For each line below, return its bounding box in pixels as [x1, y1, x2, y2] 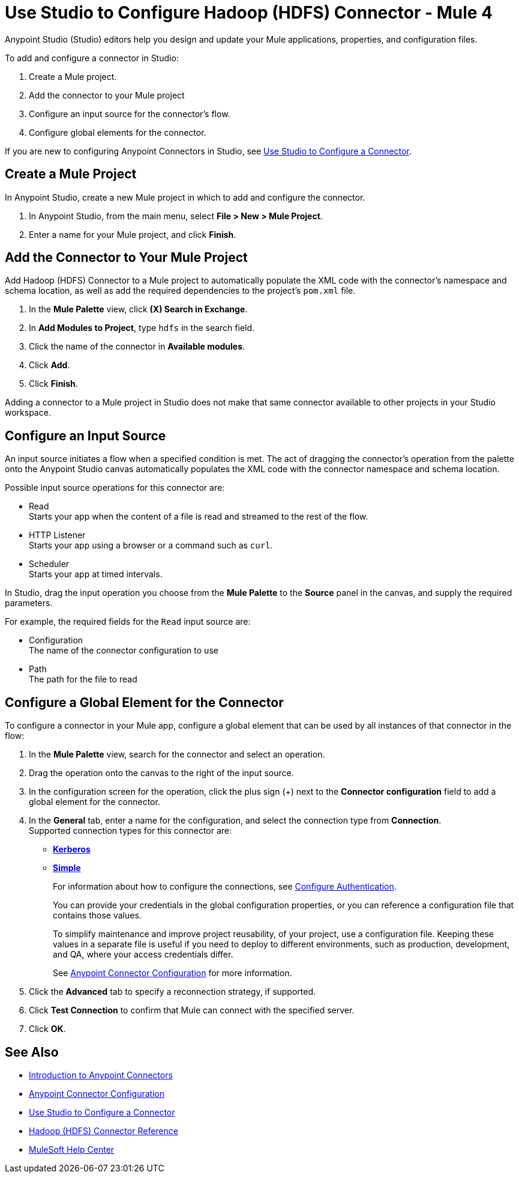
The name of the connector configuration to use [29, 645, 218, 656]
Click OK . [29, 1024, 66, 1034]
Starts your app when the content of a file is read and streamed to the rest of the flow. [29, 511, 368, 522]
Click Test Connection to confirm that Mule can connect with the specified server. [29, 1005, 355, 1016]
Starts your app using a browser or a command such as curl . [29, 540, 273, 551]
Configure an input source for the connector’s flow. [29, 108, 230, 119]
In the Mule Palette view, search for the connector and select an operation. [29, 749, 325, 760]
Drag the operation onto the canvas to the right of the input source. [29, 768, 294, 779]
